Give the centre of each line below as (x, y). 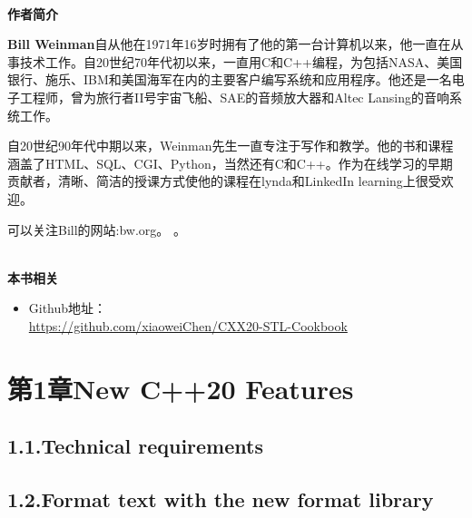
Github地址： (68, 308)
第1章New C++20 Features (181, 388)
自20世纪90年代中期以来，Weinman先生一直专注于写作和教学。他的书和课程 (231, 146)
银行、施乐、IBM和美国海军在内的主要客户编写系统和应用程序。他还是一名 (230, 79)
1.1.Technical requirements (135, 446)
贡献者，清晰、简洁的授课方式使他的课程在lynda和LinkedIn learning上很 (218, 181)
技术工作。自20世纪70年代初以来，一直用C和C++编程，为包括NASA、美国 (241, 61)
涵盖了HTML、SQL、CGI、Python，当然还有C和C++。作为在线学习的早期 (230, 163)
